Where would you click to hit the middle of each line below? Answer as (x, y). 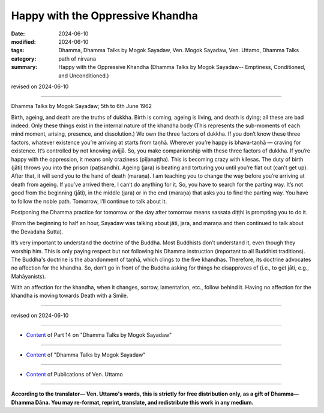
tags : (18, 50)
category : (24, 59)
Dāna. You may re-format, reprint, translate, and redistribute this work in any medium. (145, 402)
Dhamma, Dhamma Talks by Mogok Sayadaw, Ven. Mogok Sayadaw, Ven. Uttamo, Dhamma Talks (179, 50)
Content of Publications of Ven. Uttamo (74, 375)
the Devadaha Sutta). (37, 232)
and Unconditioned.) (84, 76)
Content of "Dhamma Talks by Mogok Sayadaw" (86, 355)
